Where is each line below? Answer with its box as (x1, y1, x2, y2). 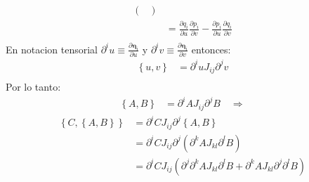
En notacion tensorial (6, 41, 98, 56)
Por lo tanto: (6, 79, 61, 94)
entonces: (191, 41, 231, 56)
